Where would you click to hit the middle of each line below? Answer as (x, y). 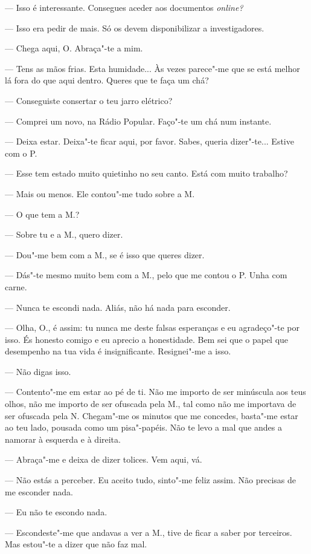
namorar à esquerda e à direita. (63, 439)
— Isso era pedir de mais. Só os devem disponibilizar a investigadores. (135, 28)
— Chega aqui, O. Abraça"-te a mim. (74, 48)
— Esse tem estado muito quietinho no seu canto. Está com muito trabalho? (146, 173)
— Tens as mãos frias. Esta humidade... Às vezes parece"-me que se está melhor (152, 68)
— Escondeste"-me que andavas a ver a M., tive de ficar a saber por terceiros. (149, 532)
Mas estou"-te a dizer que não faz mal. (76, 544)
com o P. (21, 153)
